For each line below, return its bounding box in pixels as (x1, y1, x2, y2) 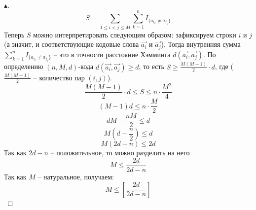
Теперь (4, 29, 25, 39)
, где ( (215, 61, 233, 71)
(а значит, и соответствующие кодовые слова (4, 39, 139, 49)
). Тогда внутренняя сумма (161, 39, 241, 49)
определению (4, 61, 43, 71)
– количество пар (33, 72, 85, 82)
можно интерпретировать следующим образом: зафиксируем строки (33, 29, 236, 39)
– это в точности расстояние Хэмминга (53, 49, 171, 59)
